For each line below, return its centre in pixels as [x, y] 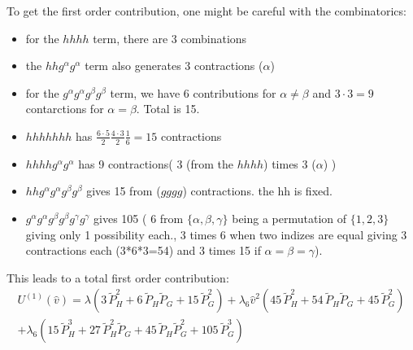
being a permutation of [289, 218]
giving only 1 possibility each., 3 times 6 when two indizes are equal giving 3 [216, 234]
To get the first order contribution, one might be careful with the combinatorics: [206, 11]
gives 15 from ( [124, 191]
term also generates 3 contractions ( [174, 66]
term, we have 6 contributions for [193, 92]
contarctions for [65, 109]
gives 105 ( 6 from [139, 218]
